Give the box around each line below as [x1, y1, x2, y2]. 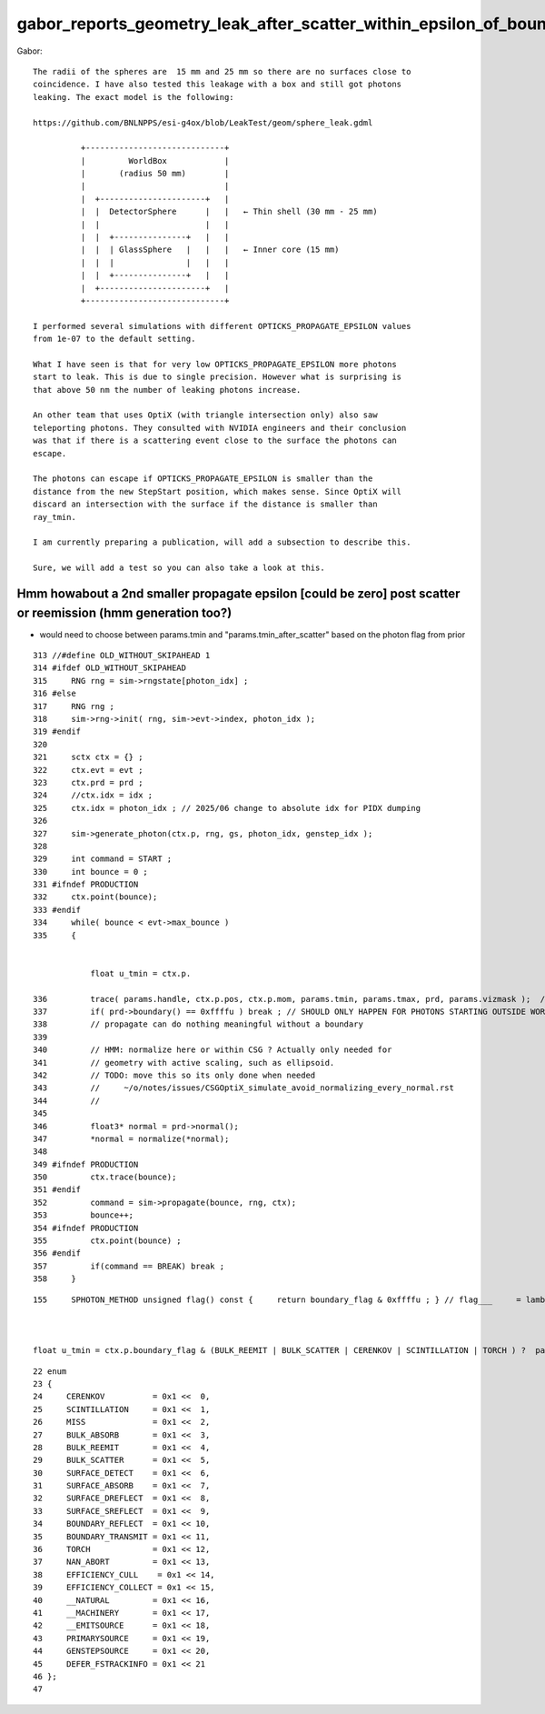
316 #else [33, 688, 76, 699]
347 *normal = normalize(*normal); [33, 1133, 230, 1144]
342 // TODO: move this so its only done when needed [33, 1069, 316, 1080]
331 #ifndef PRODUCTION [33, 879, 139, 890]
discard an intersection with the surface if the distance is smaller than [33, 499, 378, 509]
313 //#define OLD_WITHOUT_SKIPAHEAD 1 [33, 650, 211, 661]
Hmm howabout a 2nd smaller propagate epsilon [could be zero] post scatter [16, 586, 461, 601]
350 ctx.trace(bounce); [33, 1172, 177, 1182]
